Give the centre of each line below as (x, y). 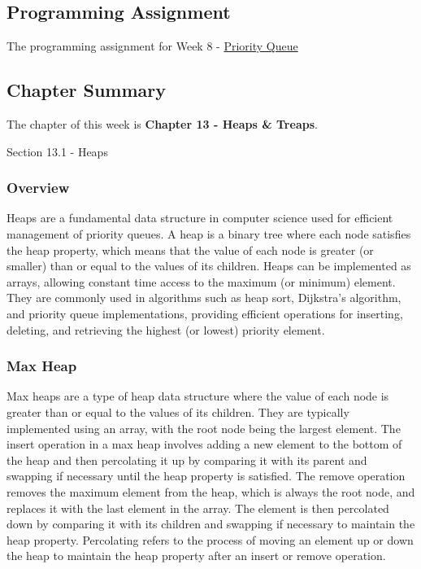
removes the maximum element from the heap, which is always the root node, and (211, 491)
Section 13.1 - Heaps (57, 151)
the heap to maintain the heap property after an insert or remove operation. (196, 556)
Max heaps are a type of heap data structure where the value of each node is (198, 396)
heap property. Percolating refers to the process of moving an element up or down (210, 539)
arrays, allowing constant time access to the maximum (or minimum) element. (201, 281)
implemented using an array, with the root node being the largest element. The (204, 428)
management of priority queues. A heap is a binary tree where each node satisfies (209, 234)
